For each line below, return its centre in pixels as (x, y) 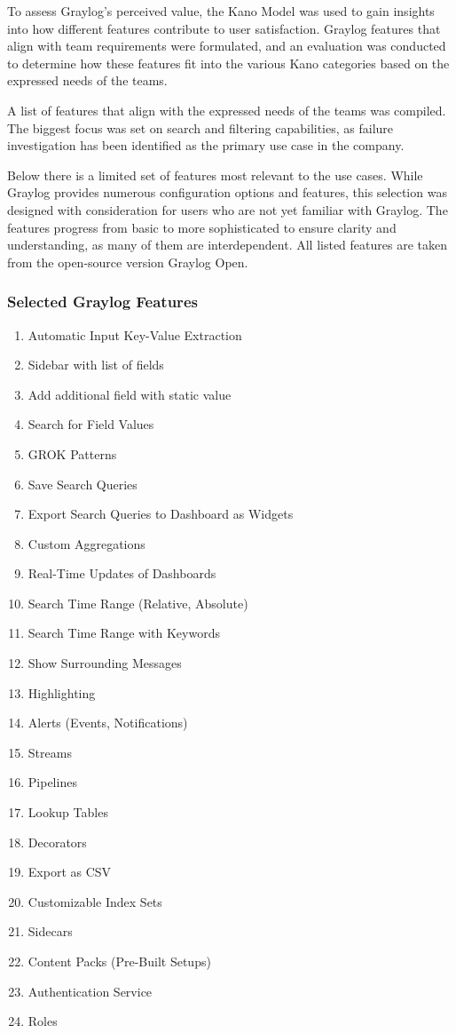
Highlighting (62, 692)
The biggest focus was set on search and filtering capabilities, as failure (200, 127)
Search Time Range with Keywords (124, 633)
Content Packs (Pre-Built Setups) (119, 961)
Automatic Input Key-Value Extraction (135, 334)
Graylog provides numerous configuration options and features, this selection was (227, 192)
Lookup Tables (68, 812)
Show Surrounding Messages (105, 663)
